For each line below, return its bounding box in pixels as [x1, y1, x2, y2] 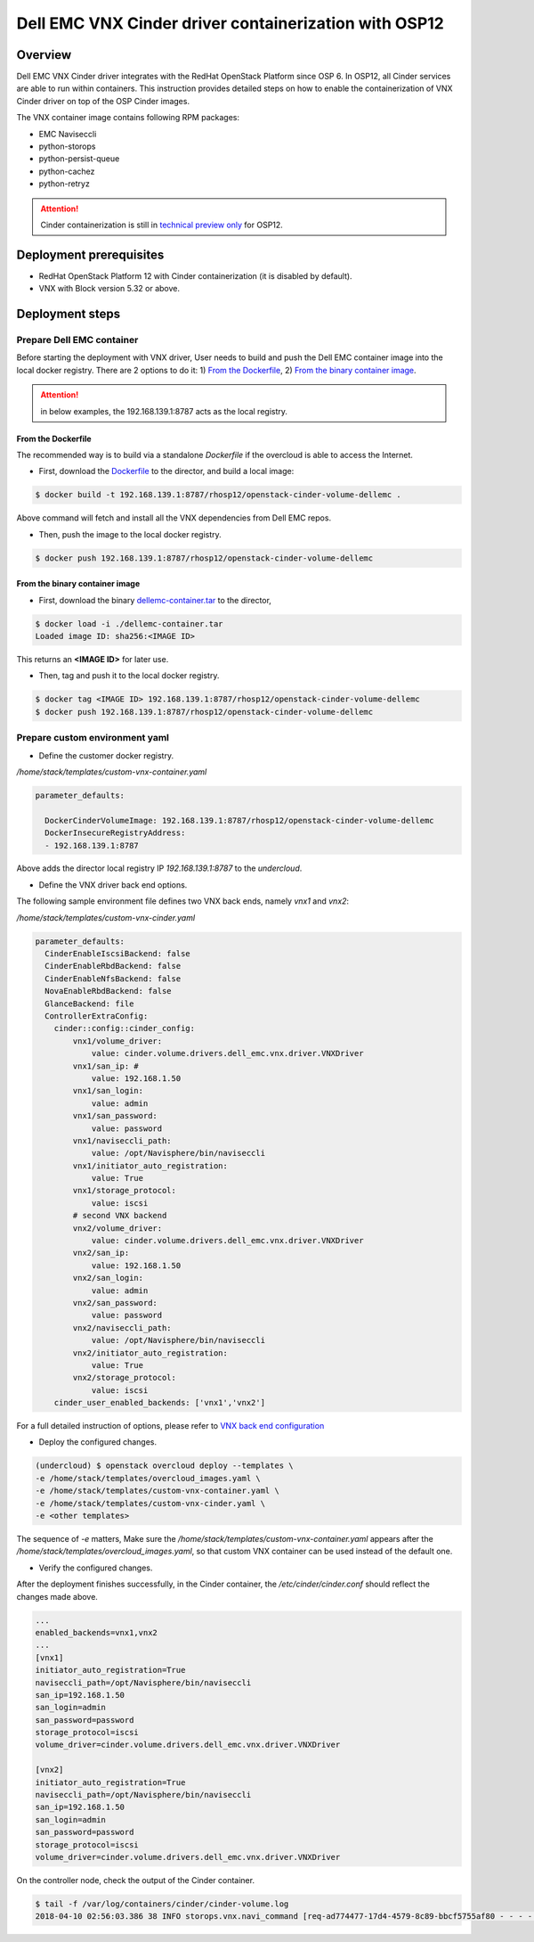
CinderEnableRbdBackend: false [44, 961, 182, 971]
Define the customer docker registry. [38, 750, 174, 761]
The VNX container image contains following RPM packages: [16, 112, 240, 123]
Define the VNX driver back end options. [38, 879, 188, 890]
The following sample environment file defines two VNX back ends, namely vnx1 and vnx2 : [16, 896, 350, 906]
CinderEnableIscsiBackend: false [44, 949, 190, 959]
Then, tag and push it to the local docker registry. [38, 670, 220, 681]
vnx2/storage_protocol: [72, 1373, 177, 1383]
